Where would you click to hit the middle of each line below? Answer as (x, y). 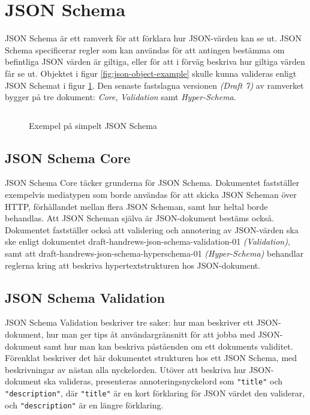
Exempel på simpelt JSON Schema (93, 125)
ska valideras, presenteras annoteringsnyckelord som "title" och (163, 381)
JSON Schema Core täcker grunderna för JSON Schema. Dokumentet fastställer (152, 183)
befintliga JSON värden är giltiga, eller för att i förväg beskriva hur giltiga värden (155, 61)
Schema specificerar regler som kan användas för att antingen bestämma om (145, 49)
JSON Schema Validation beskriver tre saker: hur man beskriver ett (129, 322)
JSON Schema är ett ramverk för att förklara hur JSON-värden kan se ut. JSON (153, 38)
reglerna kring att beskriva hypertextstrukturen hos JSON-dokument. (133, 265)
